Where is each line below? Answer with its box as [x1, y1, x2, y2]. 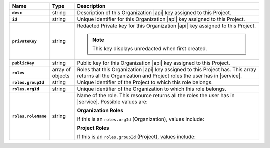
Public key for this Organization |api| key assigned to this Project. [77, 60, 230, 66]
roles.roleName [12, 113, 47, 119]
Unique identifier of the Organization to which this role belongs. [77, 85, 227, 92]
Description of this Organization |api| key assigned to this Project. [77, 9, 232, 16]
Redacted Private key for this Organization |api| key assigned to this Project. [77, 22, 256, 29]
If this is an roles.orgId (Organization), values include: [77, 116, 205, 122]
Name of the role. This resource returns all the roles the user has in [77, 92, 235, 99]
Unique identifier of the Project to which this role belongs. [77, 79, 213, 86]
